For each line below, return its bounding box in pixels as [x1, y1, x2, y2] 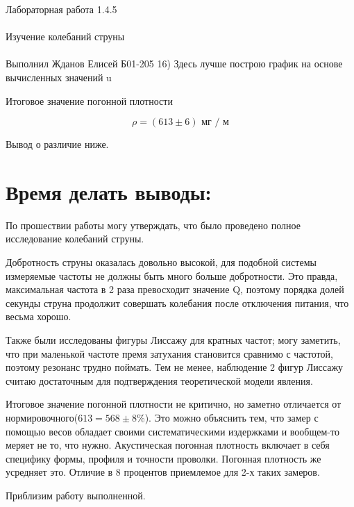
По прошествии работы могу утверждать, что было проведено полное [6, 217, 301, 232]
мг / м [201, 117, 229, 128]
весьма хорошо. [6, 309, 71, 324]
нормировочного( [6, 410, 78, 424]
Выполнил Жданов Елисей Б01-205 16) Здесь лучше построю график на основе [6, 56, 343, 71]
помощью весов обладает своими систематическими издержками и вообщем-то [6, 424, 339, 438]
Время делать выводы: [6, 177, 212, 206]
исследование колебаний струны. [6, 231, 144, 246]
